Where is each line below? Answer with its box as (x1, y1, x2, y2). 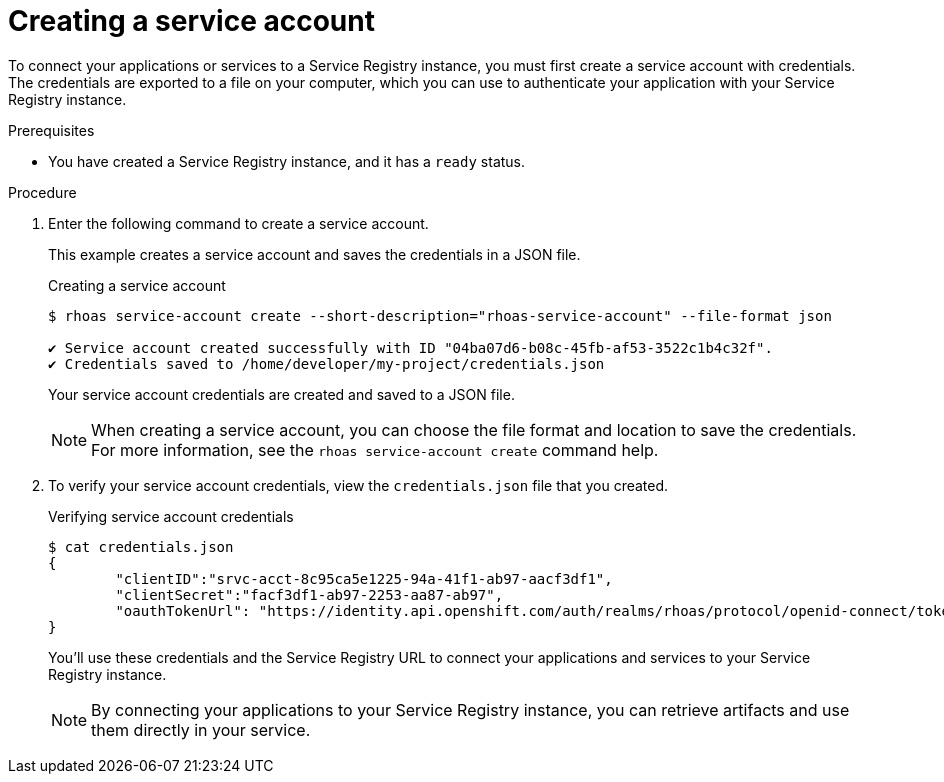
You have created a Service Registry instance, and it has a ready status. (48, 152, 526, 170)
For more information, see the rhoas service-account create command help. (91, 439, 659, 460)
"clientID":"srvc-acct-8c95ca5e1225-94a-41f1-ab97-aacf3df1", (115, 570, 613, 587)
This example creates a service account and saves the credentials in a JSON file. (48, 245, 581, 263)
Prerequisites (8, 121, 95, 139)
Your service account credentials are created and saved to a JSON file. (48, 385, 515, 403)
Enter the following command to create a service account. (48, 214, 429, 232)
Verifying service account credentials (48, 507, 294, 525)
